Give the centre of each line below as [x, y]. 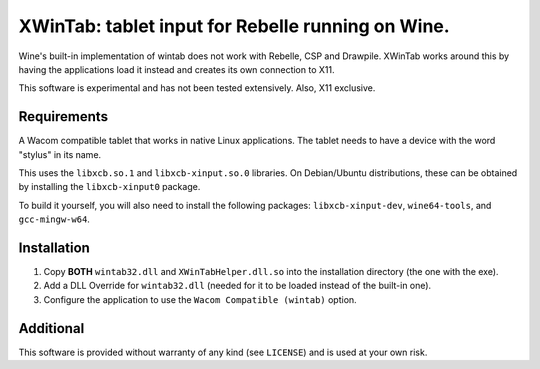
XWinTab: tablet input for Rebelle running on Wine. [234, 26]
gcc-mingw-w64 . [54, 219]
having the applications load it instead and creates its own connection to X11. [176, 69]
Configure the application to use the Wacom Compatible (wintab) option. [200, 299]
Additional [51, 328]
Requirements [63, 116]
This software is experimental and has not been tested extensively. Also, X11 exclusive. [197, 88]
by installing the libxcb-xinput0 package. [109, 187]
